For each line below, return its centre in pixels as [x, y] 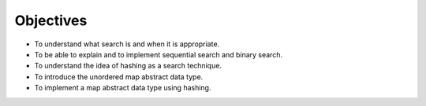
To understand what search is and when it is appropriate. [127, 44]
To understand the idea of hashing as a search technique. [128, 66]
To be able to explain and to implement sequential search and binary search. [159, 54]
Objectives [51, 20]
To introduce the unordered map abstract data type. [119, 77]
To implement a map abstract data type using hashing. [123, 88]
